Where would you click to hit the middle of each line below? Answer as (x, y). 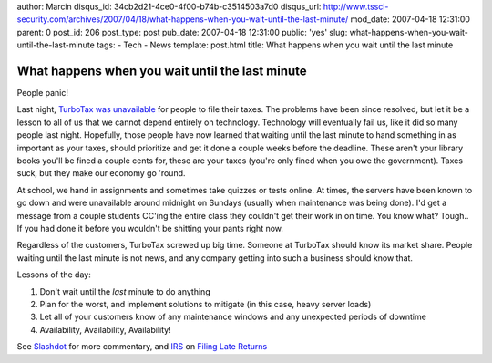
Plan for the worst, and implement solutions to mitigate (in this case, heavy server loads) (205, 304)
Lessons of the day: (54, 275)
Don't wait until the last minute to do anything (125, 291)
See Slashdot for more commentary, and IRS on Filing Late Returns (142, 347)
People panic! (42, 93)
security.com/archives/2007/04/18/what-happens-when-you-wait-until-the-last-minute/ (183, 19)
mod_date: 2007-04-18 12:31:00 (410, 19)
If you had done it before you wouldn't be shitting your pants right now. (150, 228)
